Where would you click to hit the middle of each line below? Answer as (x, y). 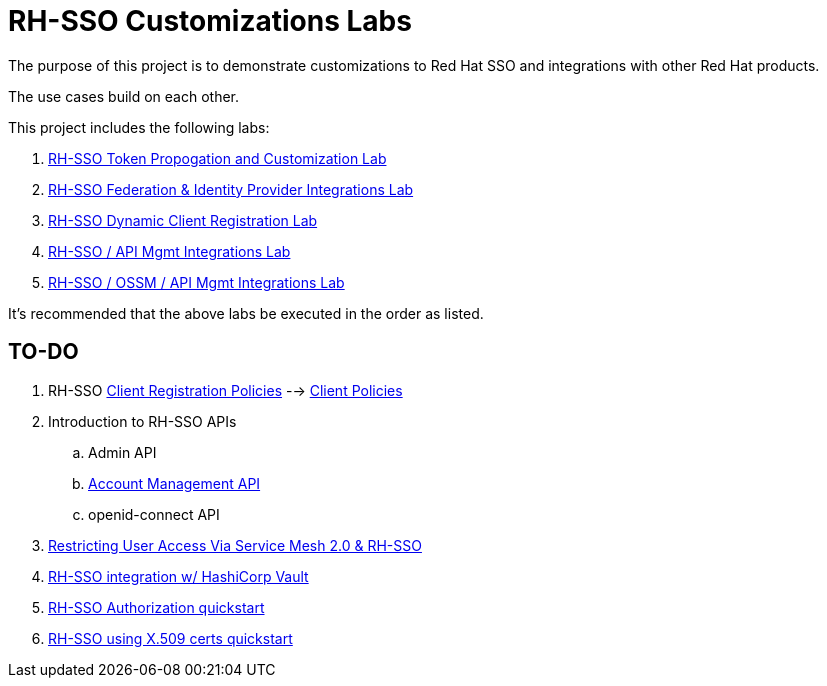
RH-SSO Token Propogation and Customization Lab (217, 158)
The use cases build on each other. (124, 96)
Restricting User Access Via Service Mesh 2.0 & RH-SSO (235, 545)
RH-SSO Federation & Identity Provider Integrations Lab (231, 189)
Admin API (122, 452)
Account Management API (174, 483)
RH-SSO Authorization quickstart (156, 607)
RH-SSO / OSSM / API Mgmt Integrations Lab (196, 282)
